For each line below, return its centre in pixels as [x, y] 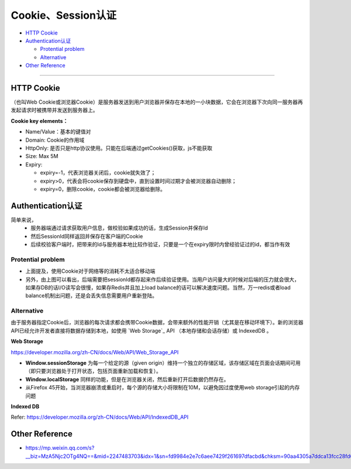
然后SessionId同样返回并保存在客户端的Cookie [87, 236]
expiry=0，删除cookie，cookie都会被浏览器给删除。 [103, 189]
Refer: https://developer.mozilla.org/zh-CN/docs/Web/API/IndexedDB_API [100, 417]
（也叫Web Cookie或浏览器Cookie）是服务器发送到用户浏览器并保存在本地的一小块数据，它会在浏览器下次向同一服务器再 [157, 102]
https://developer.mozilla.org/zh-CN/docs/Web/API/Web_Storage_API [95, 352]
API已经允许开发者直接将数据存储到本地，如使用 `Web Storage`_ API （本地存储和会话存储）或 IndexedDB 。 [141, 330]
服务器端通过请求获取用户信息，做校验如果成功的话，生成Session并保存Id [119, 228]
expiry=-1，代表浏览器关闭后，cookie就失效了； [98, 173]
